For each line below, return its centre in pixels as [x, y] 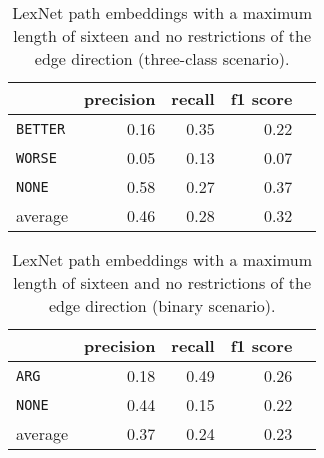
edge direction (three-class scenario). [162, 58]
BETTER [41, 128]
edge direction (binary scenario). [162, 305]
